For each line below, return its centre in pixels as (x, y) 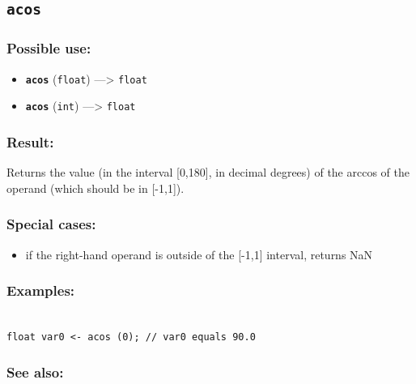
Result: (30, 141)
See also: (35, 372)
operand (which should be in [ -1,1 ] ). (96, 188)
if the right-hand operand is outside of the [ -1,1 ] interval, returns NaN (199, 254)
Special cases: (51, 224)
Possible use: (49, 48)
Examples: (41, 290)
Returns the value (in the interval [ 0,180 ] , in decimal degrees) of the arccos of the (208, 172)
